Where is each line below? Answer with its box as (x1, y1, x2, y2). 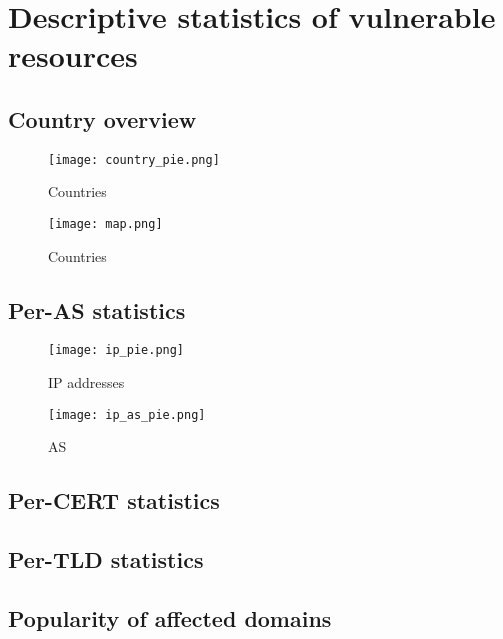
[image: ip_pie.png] (48, 343, 185, 358)
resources (8, 35, 138, 76)
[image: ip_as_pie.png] (48, 407, 206, 422)
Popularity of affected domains (8, 602, 332, 633)
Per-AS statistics (8, 294, 186, 325)
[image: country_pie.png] (48, 152, 220, 167)
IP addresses (48, 372, 125, 393)
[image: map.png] (48, 217, 163, 232)
